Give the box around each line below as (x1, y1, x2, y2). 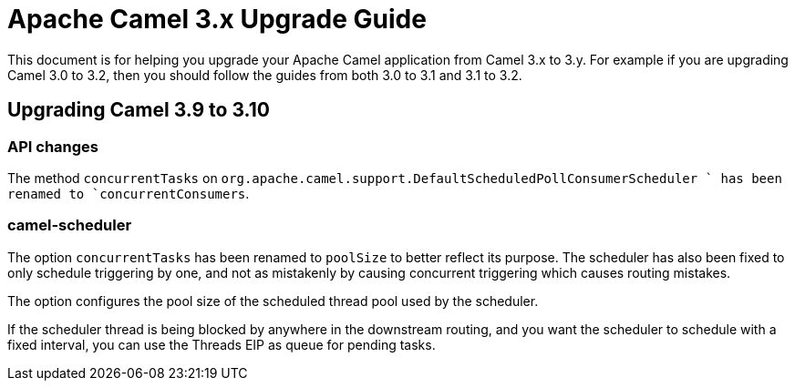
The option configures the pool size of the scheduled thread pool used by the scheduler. (7, 292, 539, 309)
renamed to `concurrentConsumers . (7, 185, 250, 201)
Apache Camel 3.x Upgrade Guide (7, 4, 427, 35)
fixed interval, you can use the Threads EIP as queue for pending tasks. (7, 336, 436, 352)
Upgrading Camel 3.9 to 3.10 (7, 98, 270, 122)
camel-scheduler (7, 216, 132, 235)
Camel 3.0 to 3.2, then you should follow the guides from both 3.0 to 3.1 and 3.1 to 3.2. (7, 66, 522, 83)
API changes (7, 137, 99, 156)
